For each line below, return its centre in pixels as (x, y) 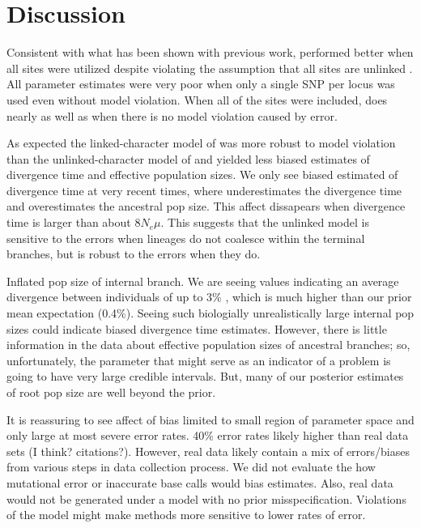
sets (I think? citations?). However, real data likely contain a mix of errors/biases (208, 451)
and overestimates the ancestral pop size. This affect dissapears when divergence (206, 206)
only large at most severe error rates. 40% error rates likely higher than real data (208, 435)
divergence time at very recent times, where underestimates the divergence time (204, 190)
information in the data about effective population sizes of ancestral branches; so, (208, 345)
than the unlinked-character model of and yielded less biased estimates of (188, 158)
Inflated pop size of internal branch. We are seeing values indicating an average (203, 281)
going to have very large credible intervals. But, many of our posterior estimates (205, 376)
